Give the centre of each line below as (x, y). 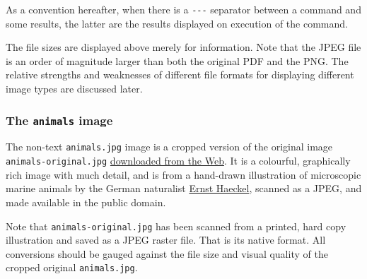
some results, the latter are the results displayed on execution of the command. (177, 23)
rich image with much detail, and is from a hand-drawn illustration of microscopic (183, 174)
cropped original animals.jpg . (72, 267)
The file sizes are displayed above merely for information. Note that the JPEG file (183, 47)
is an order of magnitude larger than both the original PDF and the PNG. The (177, 60)
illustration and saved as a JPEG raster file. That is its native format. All (166, 240)
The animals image (59, 120)
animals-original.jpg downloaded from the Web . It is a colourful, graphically (178, 161)
